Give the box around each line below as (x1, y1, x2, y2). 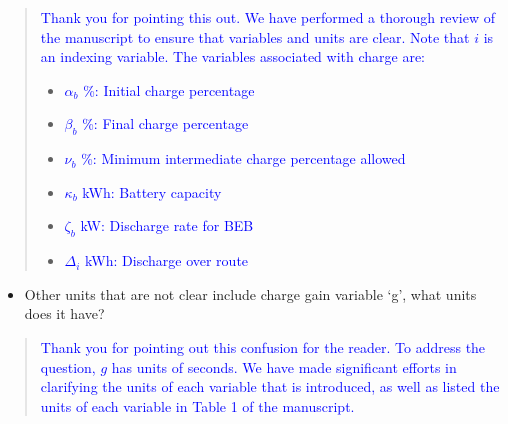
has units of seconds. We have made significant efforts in (111, 356, 457, 377)
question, (40, 356, 96, 377)
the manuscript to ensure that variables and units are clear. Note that (40, 26, 470, 47)
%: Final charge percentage (82, 113, 249, 134)
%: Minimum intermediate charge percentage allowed (81, 148, 406, 169)
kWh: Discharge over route (85, 250, 249, 271)
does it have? (24, 303, 105, 324)
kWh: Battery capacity (82, 181, 222, 202)
